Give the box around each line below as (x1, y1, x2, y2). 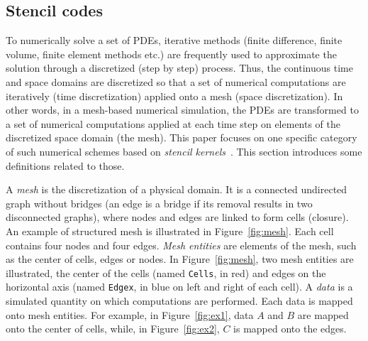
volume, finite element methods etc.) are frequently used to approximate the (6, 46, 337, 61)
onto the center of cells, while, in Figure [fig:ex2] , (6, 321, 220, 336)
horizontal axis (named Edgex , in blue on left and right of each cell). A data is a (6, 279, 353, 294)
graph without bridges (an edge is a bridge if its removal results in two (6, 195, 313, 210)
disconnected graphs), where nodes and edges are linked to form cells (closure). (6, 210, 349, 224)
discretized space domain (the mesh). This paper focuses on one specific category (6, 130, 357, 145)
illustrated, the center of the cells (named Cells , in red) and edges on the (6, 265, 326, 280)
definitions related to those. (6, 158, 125, 173)
